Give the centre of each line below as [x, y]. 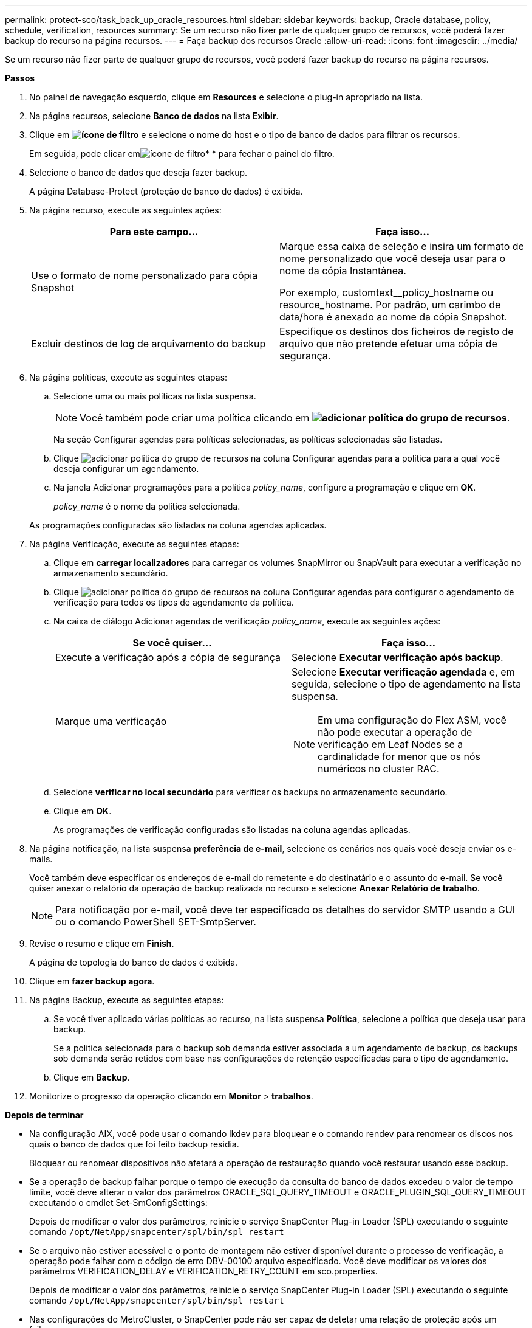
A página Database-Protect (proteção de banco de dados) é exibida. [166, 191]
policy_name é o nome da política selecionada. [147, 506]
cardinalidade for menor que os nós [399, 756]
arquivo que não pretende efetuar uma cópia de [388, 344]
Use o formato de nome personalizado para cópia [145, 275]
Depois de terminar [44, 1115]
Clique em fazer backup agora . [92, 981]
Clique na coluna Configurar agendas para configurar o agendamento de [284, 592]
